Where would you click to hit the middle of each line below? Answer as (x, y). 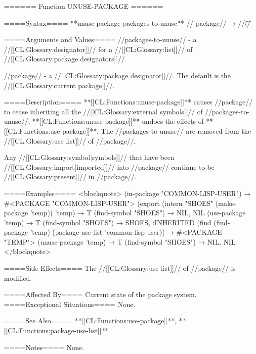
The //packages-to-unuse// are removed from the (176, 130)
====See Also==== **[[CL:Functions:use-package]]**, (90, 321)
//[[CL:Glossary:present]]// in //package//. (70, 177)
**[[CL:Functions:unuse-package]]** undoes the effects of (118, 121)
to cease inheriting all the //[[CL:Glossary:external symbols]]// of (104, 111)
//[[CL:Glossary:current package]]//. (59, 85)
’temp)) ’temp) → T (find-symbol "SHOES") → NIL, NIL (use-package (138, 213)
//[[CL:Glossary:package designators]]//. (65, 59)
